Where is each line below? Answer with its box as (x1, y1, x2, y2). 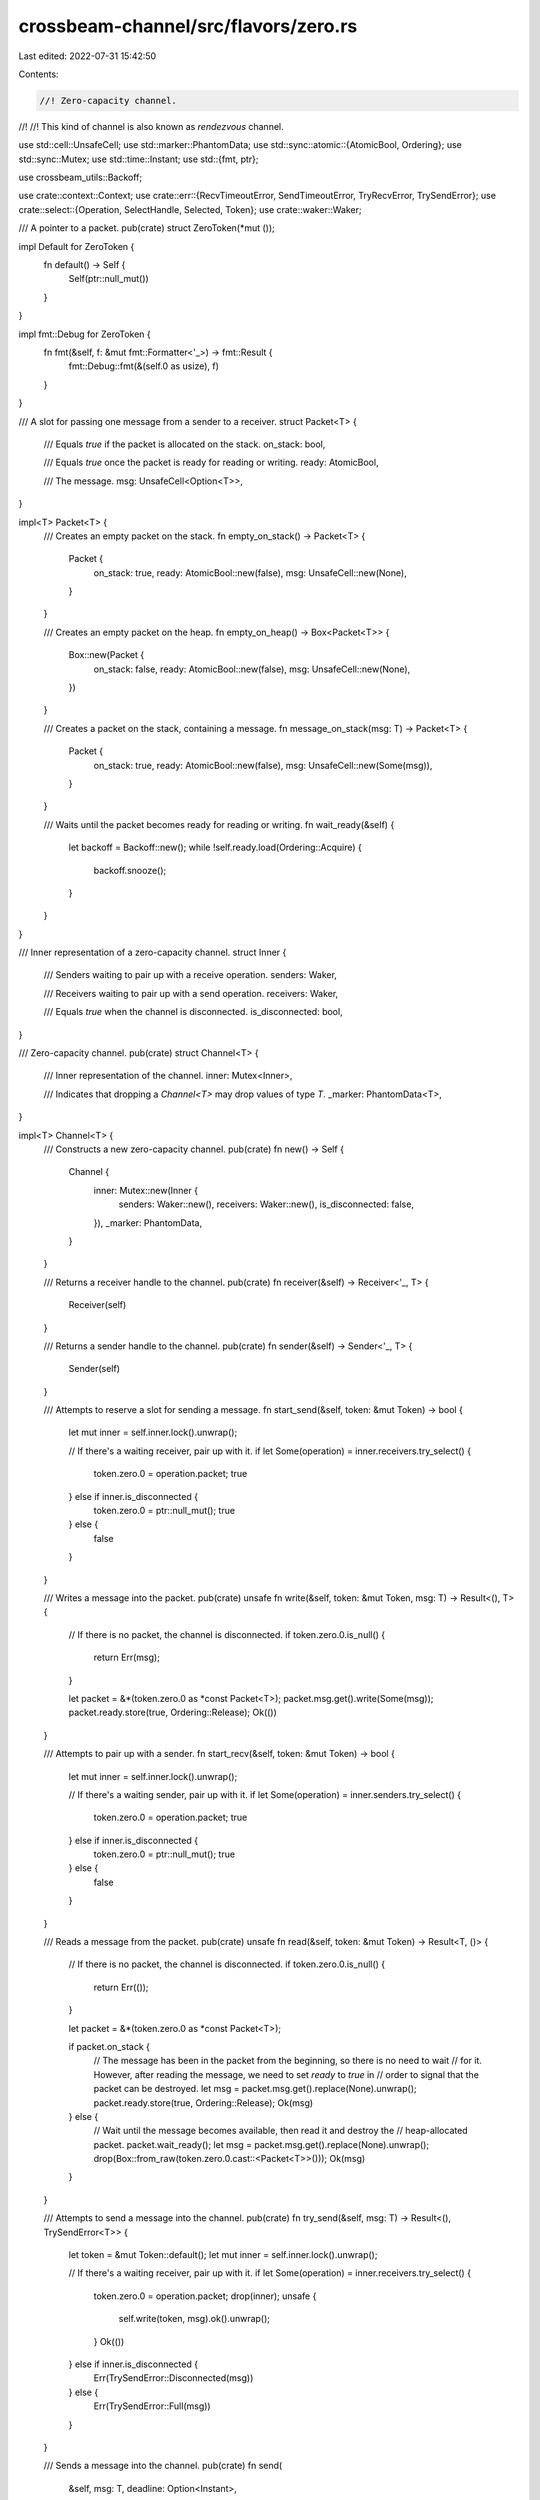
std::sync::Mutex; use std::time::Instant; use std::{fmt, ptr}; (18, 153, 259, 165)
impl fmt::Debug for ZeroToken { (18, 328, 152, 340)
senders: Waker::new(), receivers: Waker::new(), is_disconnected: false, (118, 1198, 415, 1210)
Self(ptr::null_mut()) (68, 273, 149, 285)
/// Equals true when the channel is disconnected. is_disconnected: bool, (43, 1006, 344, 1018)
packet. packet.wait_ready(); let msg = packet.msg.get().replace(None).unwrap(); (93, 2138, 430, 2150)
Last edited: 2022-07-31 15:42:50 (18, 50, 157, 62)
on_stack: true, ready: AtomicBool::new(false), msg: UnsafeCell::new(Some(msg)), (93, 759, 433, 771)
